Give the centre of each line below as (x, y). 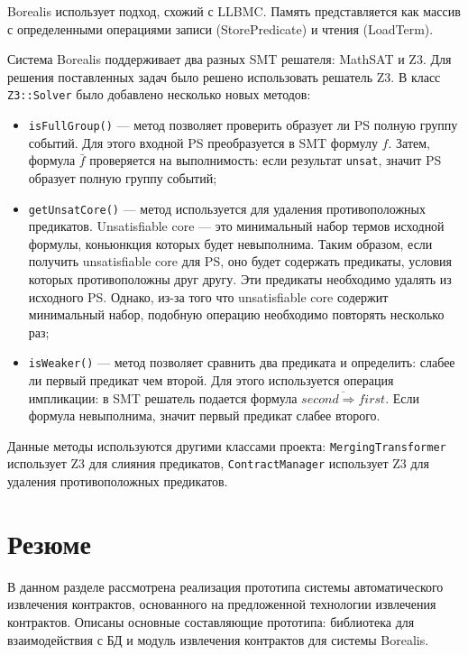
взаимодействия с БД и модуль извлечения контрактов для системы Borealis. (218, 639)
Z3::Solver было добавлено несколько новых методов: (159, 94)
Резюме (49, 543)
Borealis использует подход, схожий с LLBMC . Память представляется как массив (234, 11)
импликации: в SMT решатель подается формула (163, 397)
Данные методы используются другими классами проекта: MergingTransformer (227, 445)
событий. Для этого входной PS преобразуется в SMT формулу (203, 142)
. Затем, (409, 142)
